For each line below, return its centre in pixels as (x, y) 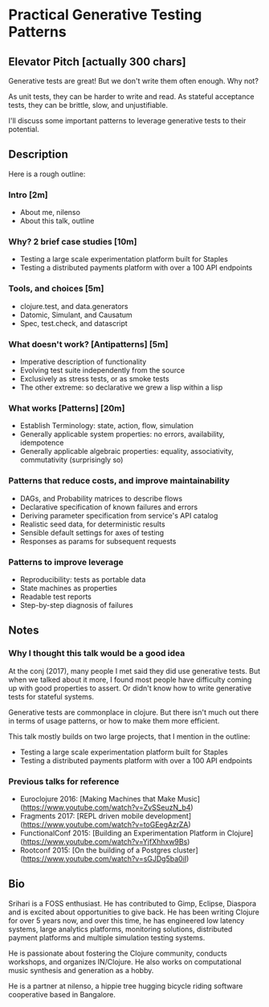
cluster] (185, 850)
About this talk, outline (57, 221)
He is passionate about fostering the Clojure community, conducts (118, 953)
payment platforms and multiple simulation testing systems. (107, 937)
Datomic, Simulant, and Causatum (76, 315)
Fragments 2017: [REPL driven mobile (82, 815)
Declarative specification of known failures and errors (109, 507)
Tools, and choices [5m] (56, 289)
